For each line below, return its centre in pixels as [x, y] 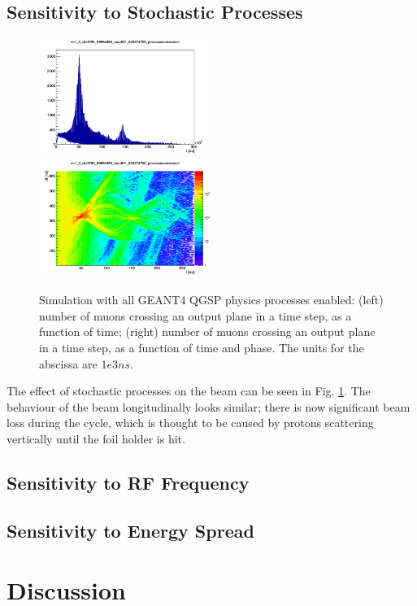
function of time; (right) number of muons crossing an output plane [207, 331]
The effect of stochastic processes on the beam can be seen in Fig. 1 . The [189, 391]
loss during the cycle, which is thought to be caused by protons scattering [190, 423]
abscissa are [68, 363]
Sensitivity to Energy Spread [130, 530]
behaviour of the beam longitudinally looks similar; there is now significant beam [208, 406]
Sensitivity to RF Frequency [128, 482]
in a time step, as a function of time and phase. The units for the [202, 347]
